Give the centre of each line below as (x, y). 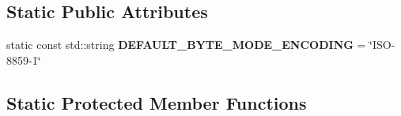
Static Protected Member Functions (157, 102)
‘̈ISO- (382, 45)
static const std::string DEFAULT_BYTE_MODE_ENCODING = (186, 45)
